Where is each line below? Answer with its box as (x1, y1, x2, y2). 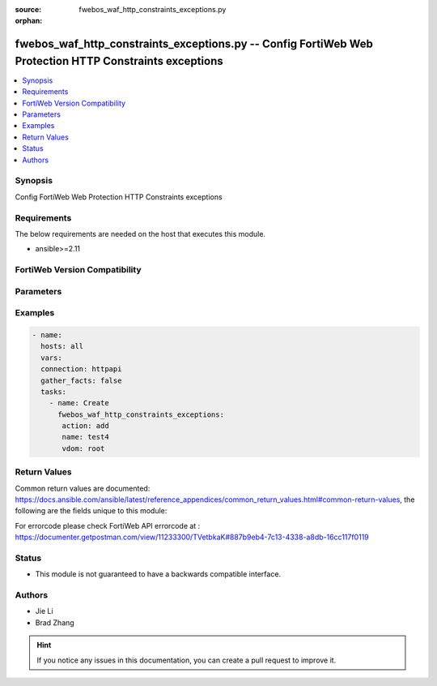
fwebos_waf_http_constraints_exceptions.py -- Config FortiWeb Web (15, 37, 374, 51)
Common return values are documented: (15, 483, 151, 493)
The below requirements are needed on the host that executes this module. (15, 229, 266, 238)
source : (15, 5, 42, 14)
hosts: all (40, 341, 84, 351)
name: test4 (62, 432, 109, 442)
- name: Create (49, 398, 109, 408)
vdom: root (62, 444, 105, 453)
